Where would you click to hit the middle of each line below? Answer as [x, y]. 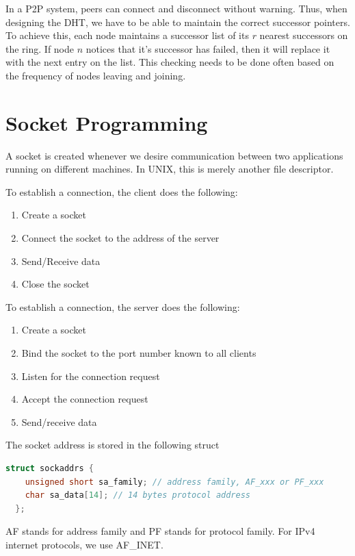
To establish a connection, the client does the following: [122, 191]
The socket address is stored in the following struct [113, 445]
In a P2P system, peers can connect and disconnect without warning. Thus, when [176, 8]
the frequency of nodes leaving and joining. [96, 75]
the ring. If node [40, 48]
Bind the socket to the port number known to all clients [139, 353]
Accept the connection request [85, 399]
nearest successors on [304, 35]
